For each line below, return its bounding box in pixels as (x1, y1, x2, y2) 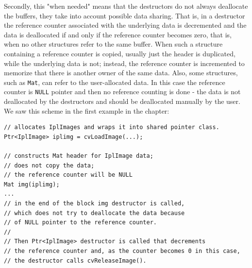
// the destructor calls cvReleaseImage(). (4, 257, 147, 264)
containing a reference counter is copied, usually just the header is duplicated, (4, 48, 235, 58)
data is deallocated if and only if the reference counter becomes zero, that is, (4, 29, 232, 39)
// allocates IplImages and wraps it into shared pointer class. (4, 124, 219, 131)
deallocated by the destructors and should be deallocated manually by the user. (4, 96, 240, 106)
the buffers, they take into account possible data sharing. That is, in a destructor (4, 10, 245, 20)
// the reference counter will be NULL (4, 171, 133, 179)
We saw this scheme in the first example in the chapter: (4, 105, 169, 116)
